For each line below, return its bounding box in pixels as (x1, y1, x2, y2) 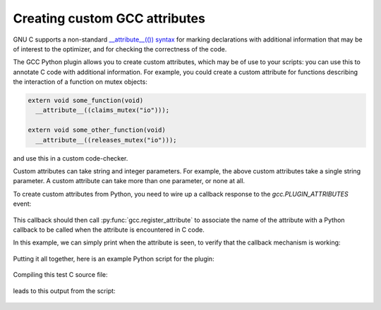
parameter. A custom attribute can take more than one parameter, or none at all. (13, 177, 246, 185)
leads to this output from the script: (13, 286, 116, 295)
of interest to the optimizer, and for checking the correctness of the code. (13, 44, 227, 53)
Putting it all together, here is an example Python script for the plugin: (13, 254, 214, 263)
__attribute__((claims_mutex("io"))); (35, 106, 169, 114)
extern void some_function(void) (28, 97, 144, 105)
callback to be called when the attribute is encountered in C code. (13, 225, 205, 234)
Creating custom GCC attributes (13, 11, 206, 26)
